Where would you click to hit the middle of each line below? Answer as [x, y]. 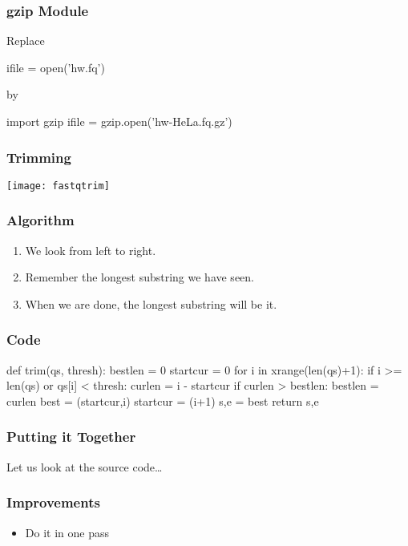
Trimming [39, 157]
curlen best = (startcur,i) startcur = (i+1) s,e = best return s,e [163, 400]
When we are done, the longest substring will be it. [151, 303]
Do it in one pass [67, 532]
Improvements [53, 502]
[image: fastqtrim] [58, 186]
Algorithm [40, 220]
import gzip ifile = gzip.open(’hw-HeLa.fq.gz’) [119, 121]
